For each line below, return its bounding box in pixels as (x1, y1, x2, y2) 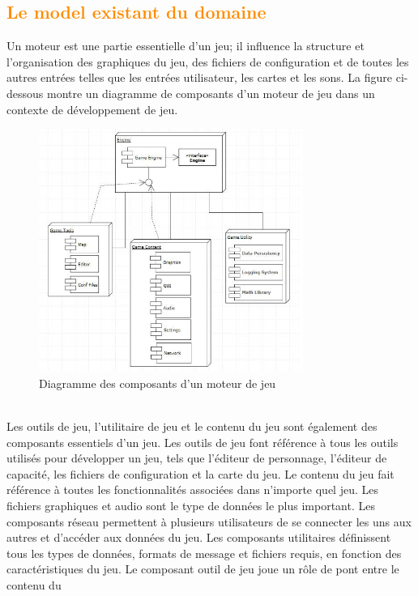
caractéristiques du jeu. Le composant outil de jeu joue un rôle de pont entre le (6, 560, 399, 577)
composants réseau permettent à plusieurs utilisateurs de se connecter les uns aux (6, 513, 412, 530)
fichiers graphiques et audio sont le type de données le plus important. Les (6, 496, 375, 513)
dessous (6, 84, 44, 101)
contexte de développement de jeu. (6, 100, 178, 117)
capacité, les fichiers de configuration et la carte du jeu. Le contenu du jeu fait (6, 465, 395, 482)
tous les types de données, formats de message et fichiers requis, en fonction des (6, 544, 402, 561)
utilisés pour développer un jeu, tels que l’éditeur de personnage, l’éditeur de (6, 449, 387, 466)
